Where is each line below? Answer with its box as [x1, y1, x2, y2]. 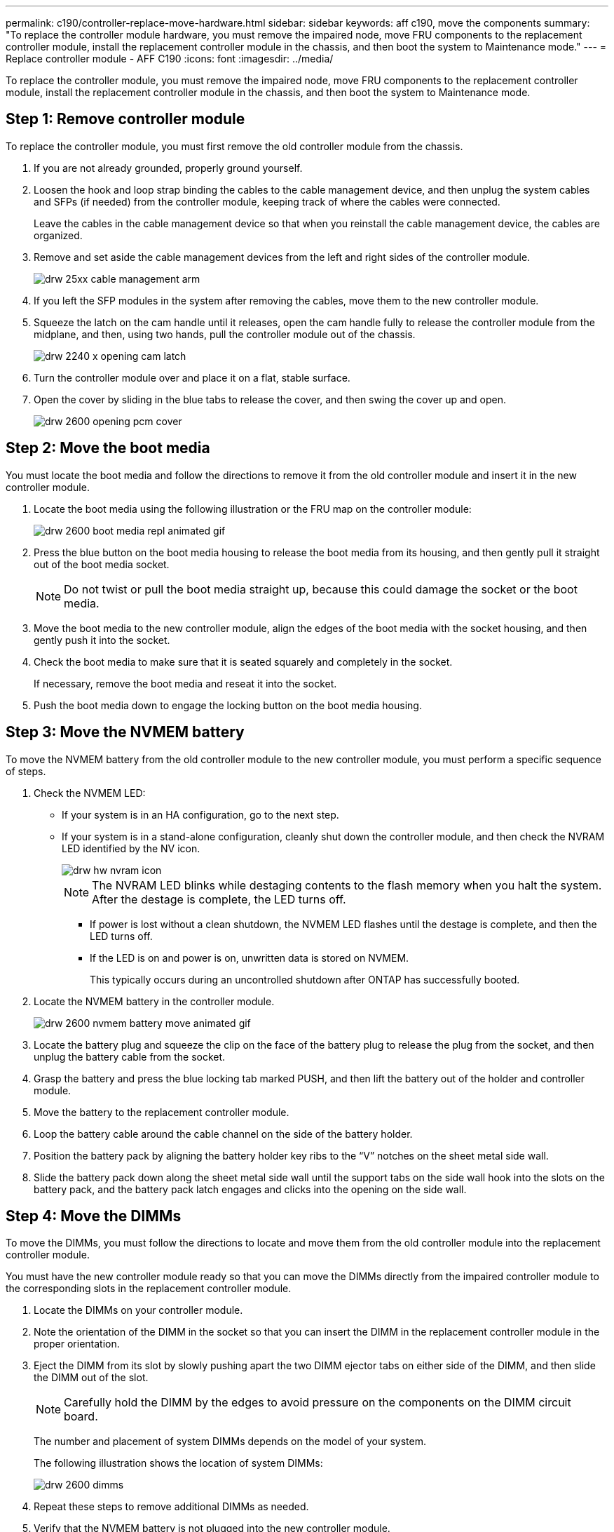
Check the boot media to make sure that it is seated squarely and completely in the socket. [34, 655, 453, 668]
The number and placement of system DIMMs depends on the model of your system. [34, 1435, 426, 1448]
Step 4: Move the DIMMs [6, 1207, 182, 1225]
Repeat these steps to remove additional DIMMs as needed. [34, 1500, 309, 1513]
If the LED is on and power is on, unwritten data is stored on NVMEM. [90, 951, 409, 964]
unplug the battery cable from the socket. [34, 1050, 226, 1063]
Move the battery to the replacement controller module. [34, 1106, 289, 1118]
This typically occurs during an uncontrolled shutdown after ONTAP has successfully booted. [90, 973, 520, 986]
